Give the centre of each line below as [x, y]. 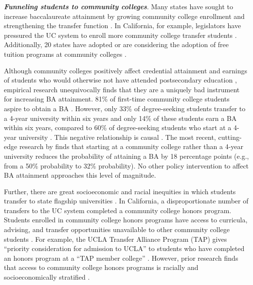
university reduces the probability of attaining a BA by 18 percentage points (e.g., [126, 156]
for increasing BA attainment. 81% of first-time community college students [117, 99]
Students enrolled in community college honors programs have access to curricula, [126, 220]
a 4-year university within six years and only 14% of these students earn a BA [120, 118]
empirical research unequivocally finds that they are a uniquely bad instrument [122, 89]
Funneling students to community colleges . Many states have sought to [119, 6]
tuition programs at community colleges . [65, 54]
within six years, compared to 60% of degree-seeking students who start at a [118, 127]
